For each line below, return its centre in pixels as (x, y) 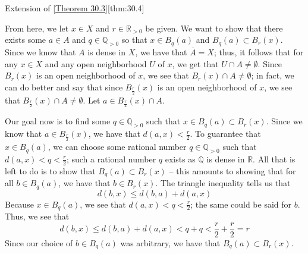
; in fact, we (273, 75)
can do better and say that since (64, 87)
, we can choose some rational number (117, 147)
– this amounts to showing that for (232, 170)
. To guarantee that (225, 134)
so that (134, 40)
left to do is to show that (50, 170)
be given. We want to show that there (214, 28)
